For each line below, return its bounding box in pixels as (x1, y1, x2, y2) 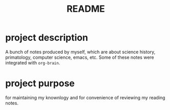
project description (5, 32, 88, 43)
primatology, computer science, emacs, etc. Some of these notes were (5, 54, 154, 60)
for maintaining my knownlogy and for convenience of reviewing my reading (5, 94, 165, 100)
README (66, 3, 105, 15)
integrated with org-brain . (5, 59, 60, 65)
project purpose (5, 78, 75, 90)
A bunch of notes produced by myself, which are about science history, (5, 49, 156, 55)
